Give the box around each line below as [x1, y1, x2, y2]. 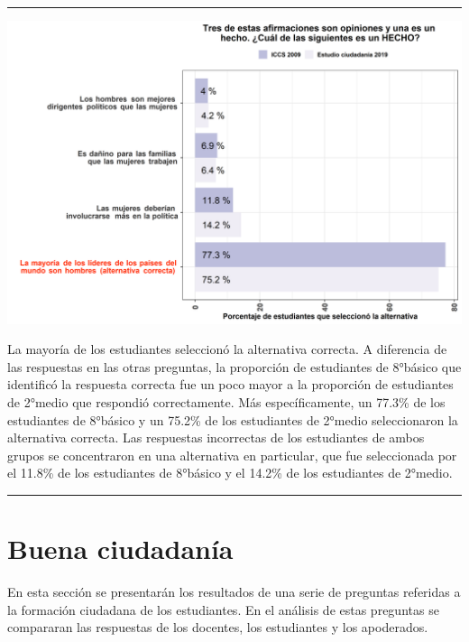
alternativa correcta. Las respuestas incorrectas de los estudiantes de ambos [7, 428, 425, 447]
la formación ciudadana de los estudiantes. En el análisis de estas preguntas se [7, 600, 439, 619]
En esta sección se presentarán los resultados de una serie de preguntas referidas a [7, 582, 461, 601]
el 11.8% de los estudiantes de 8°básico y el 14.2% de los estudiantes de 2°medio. [7, 463, 453, 482]
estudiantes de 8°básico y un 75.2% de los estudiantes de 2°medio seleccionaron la [7, 410, 458, 429]
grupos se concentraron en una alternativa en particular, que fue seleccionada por [7, 445, 457, 464]
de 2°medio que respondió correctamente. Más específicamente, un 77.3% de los [7, 393, 446, 412]
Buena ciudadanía [7, 530, 234, 567]
